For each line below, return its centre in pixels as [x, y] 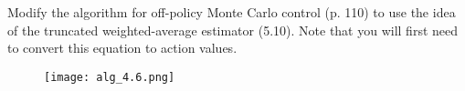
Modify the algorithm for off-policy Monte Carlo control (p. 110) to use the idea [232, 12]
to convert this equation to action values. [122, 48]
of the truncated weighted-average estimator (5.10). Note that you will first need [233, 30]
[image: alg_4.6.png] [110, 77]
